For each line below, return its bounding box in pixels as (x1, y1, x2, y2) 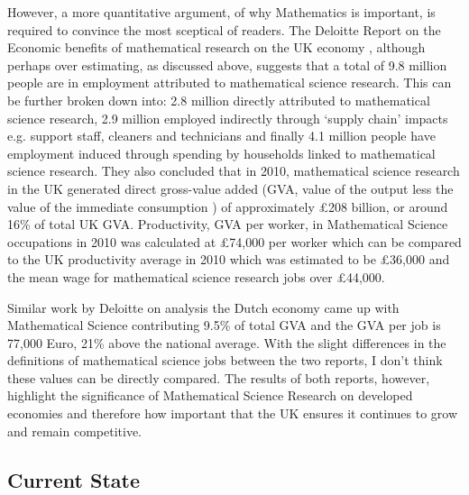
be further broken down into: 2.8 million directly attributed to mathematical (7, 90, 430, 109)
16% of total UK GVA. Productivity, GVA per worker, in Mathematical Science (7, 215, 448, 234)
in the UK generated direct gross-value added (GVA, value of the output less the (7, 179, 454, 197)
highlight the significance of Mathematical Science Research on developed (7, 386, 413, 405)
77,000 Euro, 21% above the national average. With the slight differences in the (7, 333, 446, 352)
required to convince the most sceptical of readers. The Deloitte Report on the (7, 20, 441, 39)
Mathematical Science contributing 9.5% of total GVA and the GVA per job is (7, 316, 441, 335)
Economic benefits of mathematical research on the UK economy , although (7, 38, 426, 57)
